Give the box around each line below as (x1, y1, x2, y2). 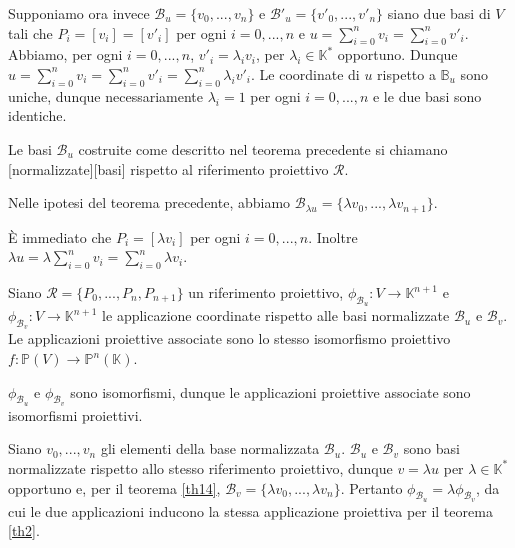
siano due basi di (387, 3, 491, 23)
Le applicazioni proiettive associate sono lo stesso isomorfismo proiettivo (8, 328, 451, 349)
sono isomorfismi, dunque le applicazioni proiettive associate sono (70, 381, 471, 402)
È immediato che (8, 226, 112, 247)
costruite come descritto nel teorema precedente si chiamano (78, 138, 448, 159)
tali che (8, 22, 53, 43)
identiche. (8, 105, 67, 126)
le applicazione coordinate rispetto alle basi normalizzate (102, 305, 450, 326)
